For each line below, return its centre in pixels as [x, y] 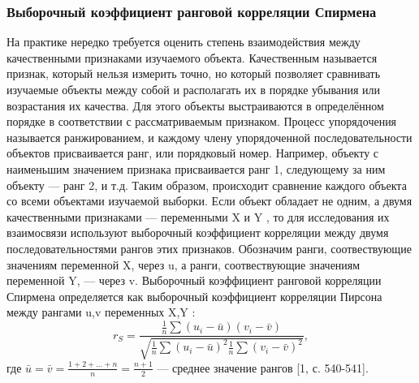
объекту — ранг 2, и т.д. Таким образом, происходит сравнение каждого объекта [207, 185]
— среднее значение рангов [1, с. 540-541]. [263, 367]
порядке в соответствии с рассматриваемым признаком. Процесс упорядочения [202, 121]
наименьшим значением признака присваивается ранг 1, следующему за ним [196, 168]
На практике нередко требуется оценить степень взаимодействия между [184, 42]
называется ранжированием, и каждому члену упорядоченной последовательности [209, 137]
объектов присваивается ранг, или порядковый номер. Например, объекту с [193, 153]
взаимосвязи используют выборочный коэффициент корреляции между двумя [198, 232]
